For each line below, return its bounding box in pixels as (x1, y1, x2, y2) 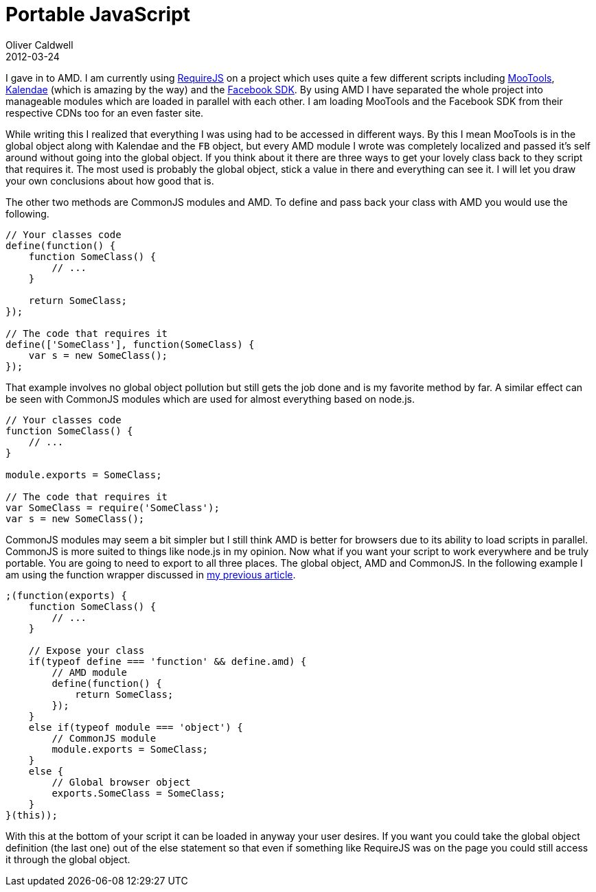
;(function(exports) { (5, 589, 128, 601)
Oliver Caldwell (5, 38, 73, 51)
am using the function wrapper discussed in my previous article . (5, 568, 296, 580)
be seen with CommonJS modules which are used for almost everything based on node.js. (5, 392, 415, 405)
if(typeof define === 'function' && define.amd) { (28, 655, 307, 667)
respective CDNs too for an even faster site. (5, 106, 204, 119)
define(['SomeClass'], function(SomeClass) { (5, 338, 255, 350)
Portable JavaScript (5, 3, 190, 26)
